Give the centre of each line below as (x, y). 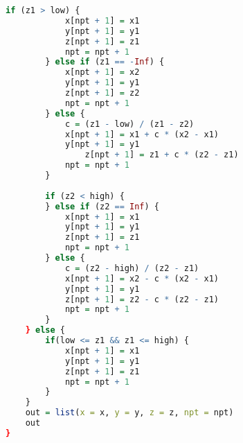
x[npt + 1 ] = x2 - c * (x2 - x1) (142, 278)
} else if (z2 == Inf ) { (102, 206)
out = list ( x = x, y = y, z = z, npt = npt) (129, 413)
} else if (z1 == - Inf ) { (105, 62)
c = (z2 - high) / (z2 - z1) (132, 268)
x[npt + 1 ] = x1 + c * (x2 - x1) (142, 134)
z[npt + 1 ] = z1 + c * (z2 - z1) (162, 155)
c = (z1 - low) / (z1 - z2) (129, 124)
